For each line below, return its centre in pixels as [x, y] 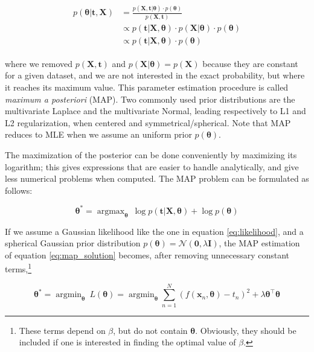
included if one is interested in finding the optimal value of [127, 342]
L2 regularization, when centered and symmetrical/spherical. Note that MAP [148, 122]
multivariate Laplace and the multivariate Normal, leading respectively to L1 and [155, 111]
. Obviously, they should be [246, 330]
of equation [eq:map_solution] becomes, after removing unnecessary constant [147, 254]
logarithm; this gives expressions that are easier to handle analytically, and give [152, 166]
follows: [19, 190]
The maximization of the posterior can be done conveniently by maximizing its [151, 154]
